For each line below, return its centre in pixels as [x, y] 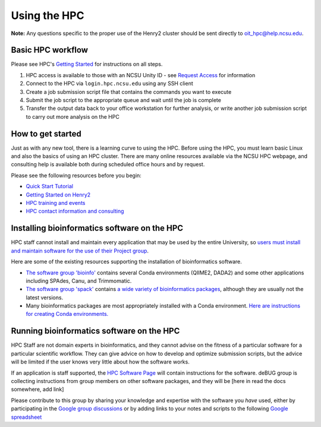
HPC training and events [56, 203]
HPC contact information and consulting [75, 211]
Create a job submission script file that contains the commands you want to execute [129, 91]
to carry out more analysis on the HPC [73, 116]
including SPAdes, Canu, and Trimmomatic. [79, 281]
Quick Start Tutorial [50, 186]
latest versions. [45, 298]
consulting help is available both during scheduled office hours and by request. [108, 165]
